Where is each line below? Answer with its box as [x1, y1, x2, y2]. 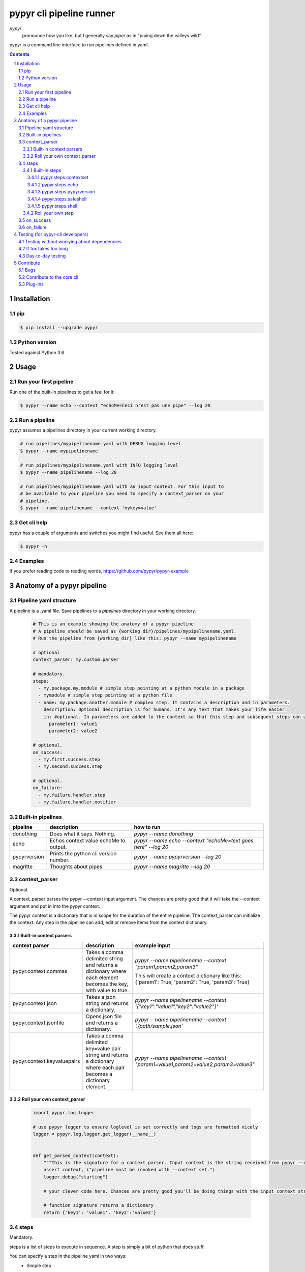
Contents [9, 51, 30, 57]
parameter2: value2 [49, 728, 98, 734]
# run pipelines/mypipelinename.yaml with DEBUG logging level [20, 441, 181, 447]
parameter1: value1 [49, 720, 98, 727]
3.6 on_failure [18, 224, 47, 230]
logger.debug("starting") [43, 1174, 108, 1180]
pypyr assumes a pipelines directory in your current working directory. [9, 427, 157, 433]
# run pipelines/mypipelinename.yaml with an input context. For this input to [20, 483, 224, 489]
